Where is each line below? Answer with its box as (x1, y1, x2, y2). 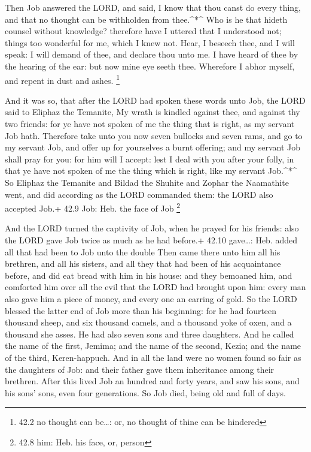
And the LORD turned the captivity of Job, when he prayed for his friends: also (5, 222, 299, 234)
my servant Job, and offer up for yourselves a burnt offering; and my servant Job (5, 141, 301, 153)
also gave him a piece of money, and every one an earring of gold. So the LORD (5, 292, 297, 305)
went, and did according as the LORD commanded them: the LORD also (5, 188, 273, 200)
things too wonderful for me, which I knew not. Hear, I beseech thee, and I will (5, 36, 295, 49)
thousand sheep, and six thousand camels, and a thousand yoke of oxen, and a (5, 316, 292, 329)
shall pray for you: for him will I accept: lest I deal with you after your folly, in (5, 152, 294, 165)
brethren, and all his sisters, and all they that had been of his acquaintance (5, 257, 281, 270)
